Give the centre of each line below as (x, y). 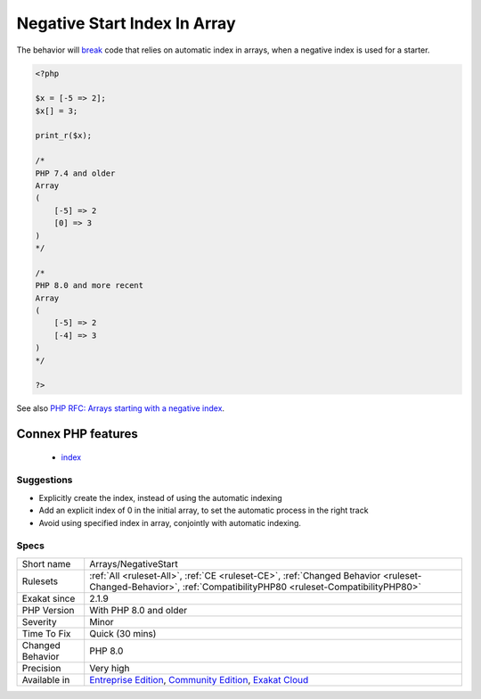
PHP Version (48, 610)
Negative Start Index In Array (126, 23)
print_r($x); (64, 136)
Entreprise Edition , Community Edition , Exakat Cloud (199, 679)
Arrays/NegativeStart (134, 563)
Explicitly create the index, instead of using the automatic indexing (160, 498)
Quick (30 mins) (123, 633)
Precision (41, 668)
